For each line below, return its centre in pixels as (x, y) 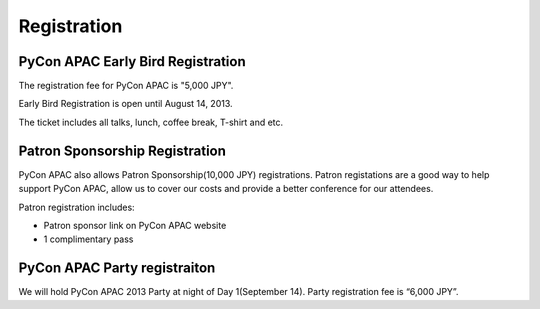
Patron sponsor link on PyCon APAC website (135, 225)
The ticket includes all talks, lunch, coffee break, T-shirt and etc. (151, 122)
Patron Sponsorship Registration (122, 150)
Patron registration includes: (76, 207)
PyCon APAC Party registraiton (117, 268)
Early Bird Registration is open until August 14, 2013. (126, 104)
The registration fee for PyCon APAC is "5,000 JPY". (126, 86)
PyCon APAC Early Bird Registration (132, 61)
